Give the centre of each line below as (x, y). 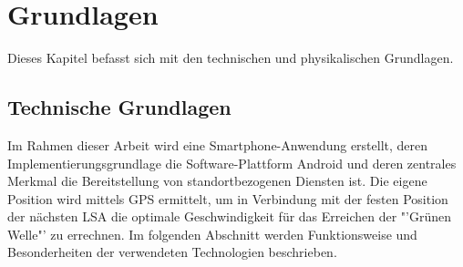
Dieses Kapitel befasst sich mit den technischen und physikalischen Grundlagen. (231, 58)
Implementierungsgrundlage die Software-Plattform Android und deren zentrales (232, 163)
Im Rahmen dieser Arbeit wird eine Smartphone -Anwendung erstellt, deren (218, 144)
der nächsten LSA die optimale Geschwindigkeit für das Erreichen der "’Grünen (229, 216)
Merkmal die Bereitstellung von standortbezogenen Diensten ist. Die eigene (217, 181)
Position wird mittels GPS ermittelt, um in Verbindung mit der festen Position (228, 198)
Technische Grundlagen (119, 107)
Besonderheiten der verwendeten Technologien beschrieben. (172, 252)
